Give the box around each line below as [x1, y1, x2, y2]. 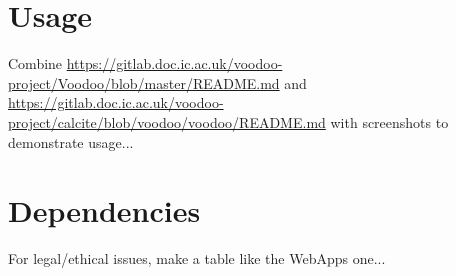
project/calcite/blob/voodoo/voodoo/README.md [8, 111, 326, 132]
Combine [8, 53, 63, 74]
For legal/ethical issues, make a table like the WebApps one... [8, 248, 386, 269]
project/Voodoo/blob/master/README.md [8, 72, 280, 93]
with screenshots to [330, 111, 449, 132]
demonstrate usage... [8, 131, 134, 152]
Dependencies [8, 190, 201, 231]
